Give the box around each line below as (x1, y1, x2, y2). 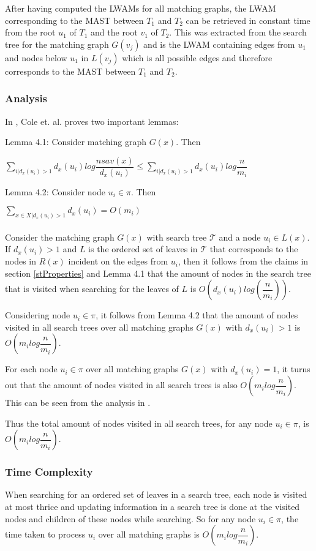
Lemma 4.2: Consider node (5, 185, 106, 198)
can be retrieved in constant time (186, 13, 310, 26)
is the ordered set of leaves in (88, 242, 198, 255)
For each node (5, 362, 58, 375)
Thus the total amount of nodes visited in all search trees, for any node (5, 416, 273, 429)
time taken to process (5, 528, 86, 541)
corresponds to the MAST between (5, 64, 136, 77)
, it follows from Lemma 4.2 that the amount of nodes (96, 309, 298, 321)
